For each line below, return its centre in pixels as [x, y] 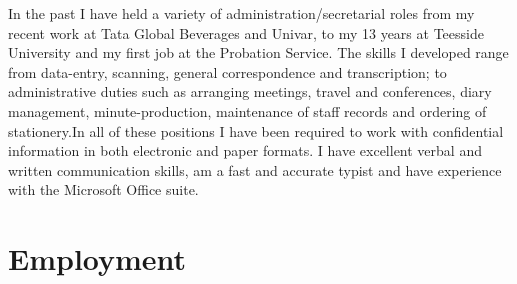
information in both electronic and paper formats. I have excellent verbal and [245, 150]
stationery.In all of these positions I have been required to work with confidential [256, 130]
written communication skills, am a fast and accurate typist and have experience [255, 169]
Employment [97, 258]
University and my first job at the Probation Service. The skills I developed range [258, 52]
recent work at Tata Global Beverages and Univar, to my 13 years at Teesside [246, 32]
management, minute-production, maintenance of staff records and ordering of [247, 110]
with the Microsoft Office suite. [103, 189]
